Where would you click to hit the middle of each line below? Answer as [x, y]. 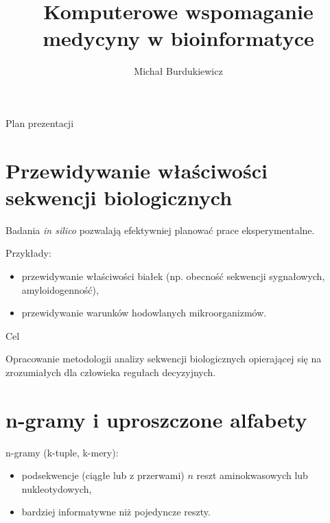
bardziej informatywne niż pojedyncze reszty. [116, 512]
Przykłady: [28, 253]
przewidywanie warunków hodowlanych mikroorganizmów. [144, 313]
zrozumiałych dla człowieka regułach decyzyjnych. [111, 372]
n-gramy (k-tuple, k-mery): [62, 452]
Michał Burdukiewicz [178, 71]
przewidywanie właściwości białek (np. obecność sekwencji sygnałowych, [173, 276]
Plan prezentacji [40, 123]
